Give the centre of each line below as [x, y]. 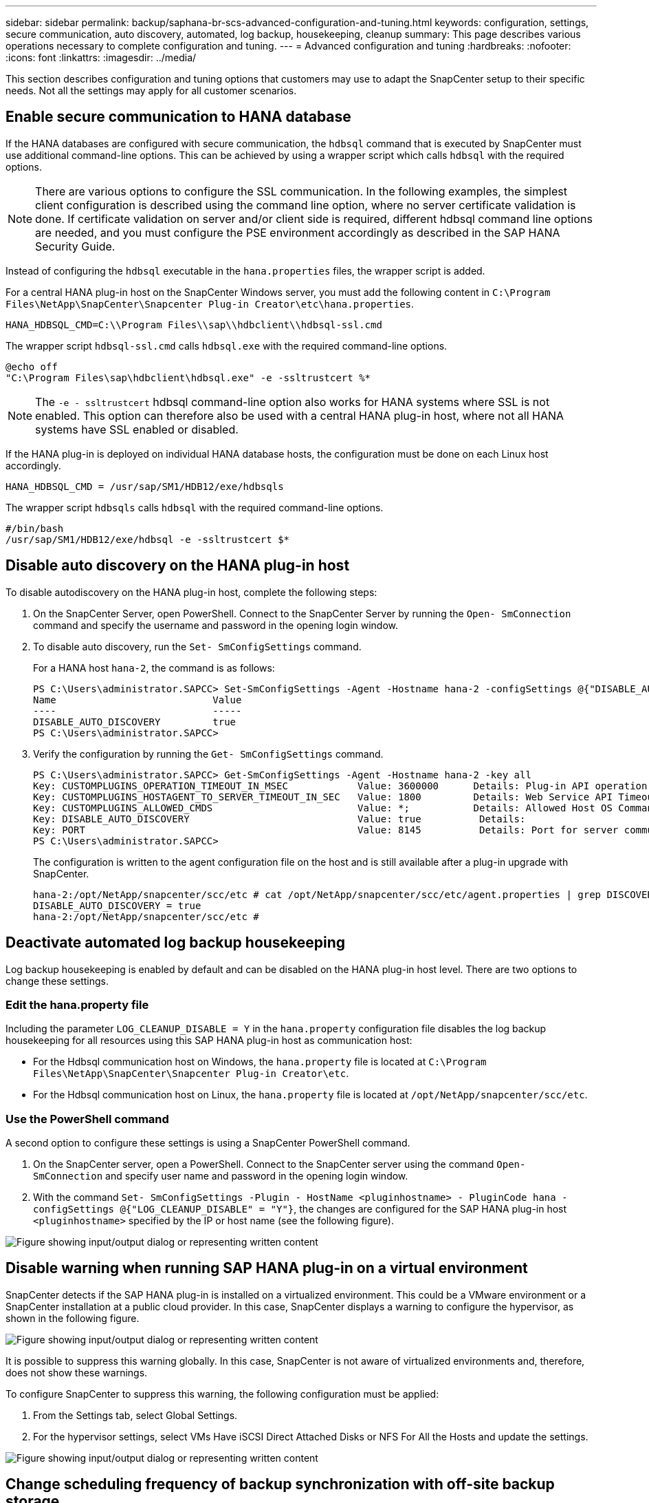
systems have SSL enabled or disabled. [137, 429]
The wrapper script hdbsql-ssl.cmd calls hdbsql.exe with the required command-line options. [227, 345]
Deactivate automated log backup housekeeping [176, 943]
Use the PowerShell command [87, 1119]
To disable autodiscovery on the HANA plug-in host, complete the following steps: [191, 592]
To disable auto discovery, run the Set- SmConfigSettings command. [197, 646]
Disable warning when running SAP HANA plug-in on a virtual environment [267, 1268]
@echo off [32, 366]
